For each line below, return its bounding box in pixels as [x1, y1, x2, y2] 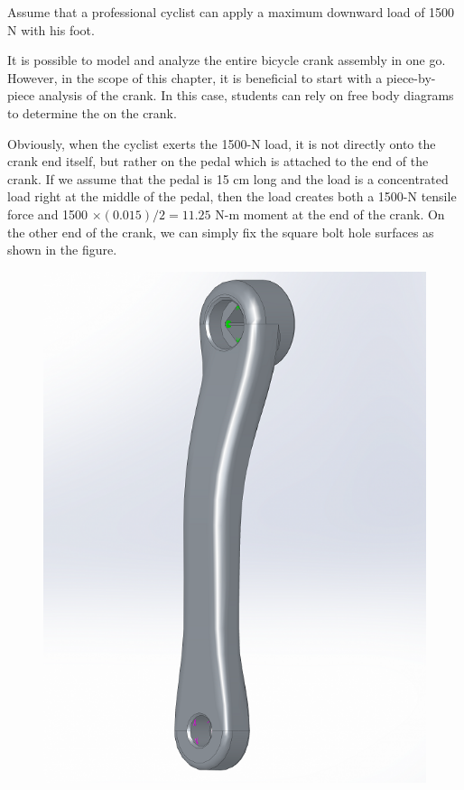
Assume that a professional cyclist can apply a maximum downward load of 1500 [7, 3, 455, 21]
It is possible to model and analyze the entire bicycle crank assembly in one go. [7, 51, 446, 70]
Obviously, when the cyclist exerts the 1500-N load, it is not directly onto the [7, 134, 436, 153]
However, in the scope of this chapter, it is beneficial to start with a [7, 68, 383, 87]
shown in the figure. [7, 240, 117, 259]
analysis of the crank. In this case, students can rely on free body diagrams [38, 86, 454, 105]
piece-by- [385, 68, 436, 87]
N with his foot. [7, 20, 95, 39]
